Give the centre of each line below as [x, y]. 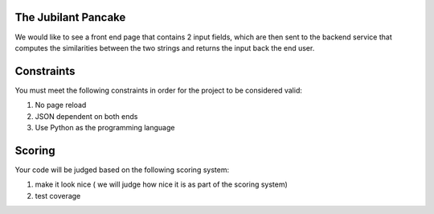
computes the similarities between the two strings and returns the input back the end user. [165, 47]
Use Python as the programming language [105, 127]
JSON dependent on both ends [86, 116]
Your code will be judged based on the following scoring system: [122, 170]
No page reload [61, 105]
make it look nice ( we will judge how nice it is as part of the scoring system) [162, 184]
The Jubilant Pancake [70, 17]
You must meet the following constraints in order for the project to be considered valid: [159, 90]
